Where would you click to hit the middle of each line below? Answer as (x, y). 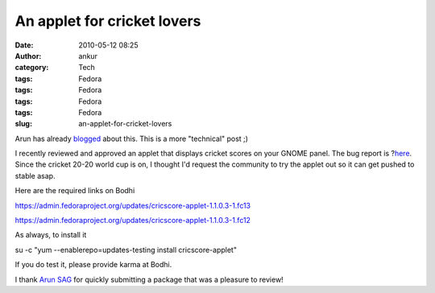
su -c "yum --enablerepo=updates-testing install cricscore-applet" (126, 250)
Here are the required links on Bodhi (75, 191)
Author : (28, 56)
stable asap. (35, 175)
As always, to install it (51, 235)
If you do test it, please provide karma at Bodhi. (93, 265)
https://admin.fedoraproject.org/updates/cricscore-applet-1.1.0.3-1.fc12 (133, 221)
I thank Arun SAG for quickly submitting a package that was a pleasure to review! (149, 279)
